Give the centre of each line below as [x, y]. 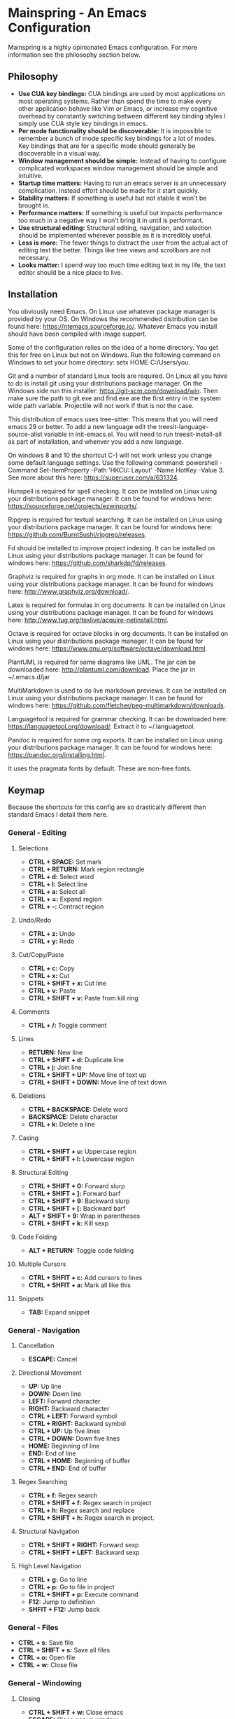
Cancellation [36, 1345]
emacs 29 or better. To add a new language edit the [82, 426]
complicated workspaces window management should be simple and [118, 168]
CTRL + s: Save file [46, 1643]
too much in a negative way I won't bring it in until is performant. [111, 220]
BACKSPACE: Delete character [73, 1117]
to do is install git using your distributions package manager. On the [105, 383]
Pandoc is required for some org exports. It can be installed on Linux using [115, 740]
